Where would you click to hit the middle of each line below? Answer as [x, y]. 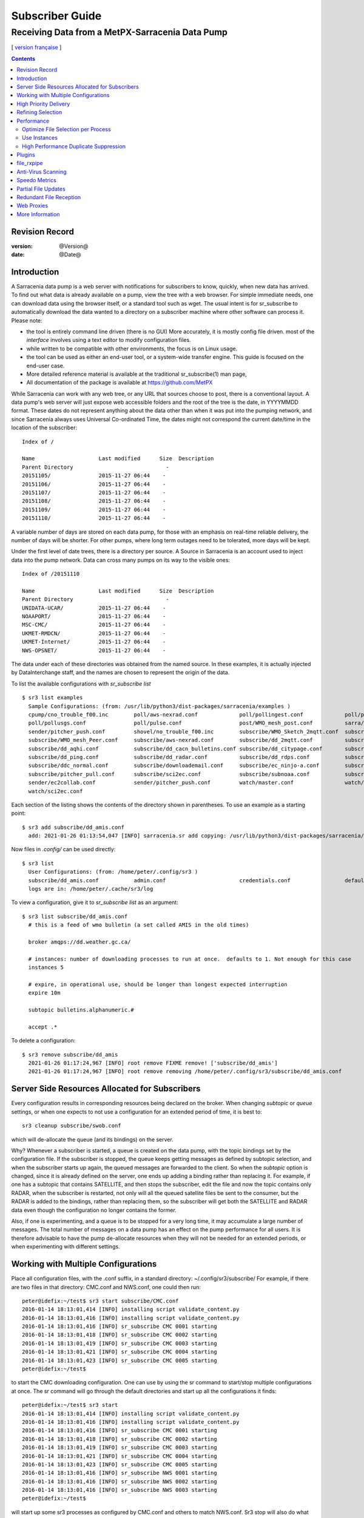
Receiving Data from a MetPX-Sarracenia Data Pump [119, 32]
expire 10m [44, 993]
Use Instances [40, 138]
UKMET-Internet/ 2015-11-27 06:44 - [94, 642]
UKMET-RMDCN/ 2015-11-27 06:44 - [94, 633]
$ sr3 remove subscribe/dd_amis [70, 1054]
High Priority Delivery [43, 104]
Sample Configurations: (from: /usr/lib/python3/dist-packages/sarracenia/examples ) [160, 706]
